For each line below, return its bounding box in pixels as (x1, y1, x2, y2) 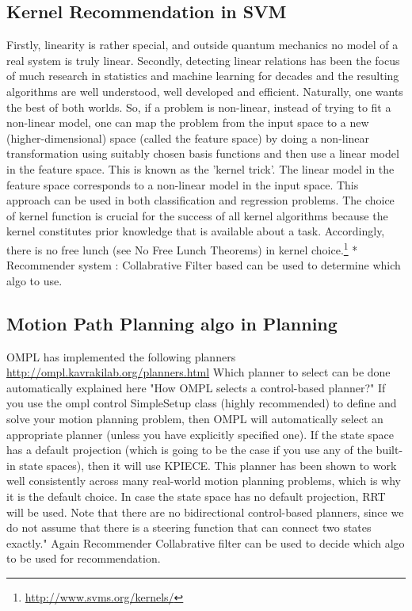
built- (376, 441, 403, 458)
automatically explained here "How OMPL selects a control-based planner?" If (6, 379, 386, 395)
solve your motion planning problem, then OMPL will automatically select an (6, 410, 383, 426)
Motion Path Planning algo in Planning (6, 311, 338, 335)
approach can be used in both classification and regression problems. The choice (6, 192, 395, 208)
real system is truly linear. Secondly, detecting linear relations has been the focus (6, 52, 400, 68)
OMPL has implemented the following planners (6, 348, 236, 365)
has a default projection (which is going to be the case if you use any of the (6, 441, 372, 458)
